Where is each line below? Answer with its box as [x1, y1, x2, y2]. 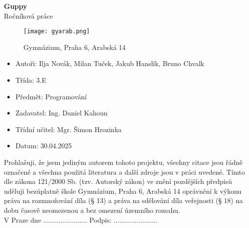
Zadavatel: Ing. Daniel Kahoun [15, 108, 108, 118]
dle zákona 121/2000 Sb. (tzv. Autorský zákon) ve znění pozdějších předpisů [4, 176, 232, 186]
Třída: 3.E [15, 75, 46, 85]
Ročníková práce [4, 10, 53, 21]
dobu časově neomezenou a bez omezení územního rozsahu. [4, 205, 180, 215]
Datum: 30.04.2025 [15, 140, 72, 151]
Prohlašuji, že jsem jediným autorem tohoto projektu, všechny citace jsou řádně [4, 157, 243, 167]
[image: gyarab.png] [23, 28, 90, 35]
